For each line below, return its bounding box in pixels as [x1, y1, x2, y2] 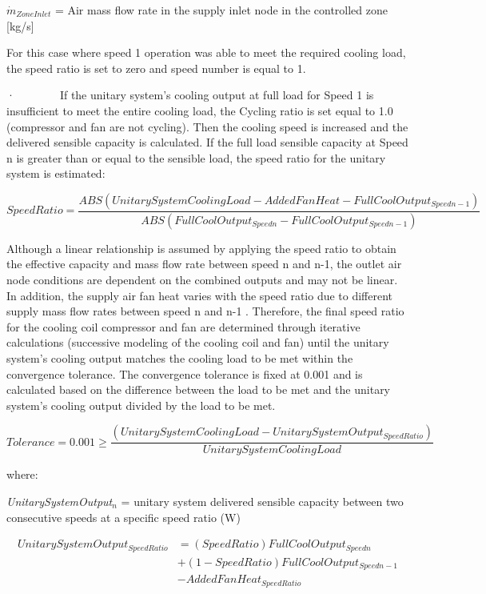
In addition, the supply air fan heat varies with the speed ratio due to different [6, 287, 393, 303]
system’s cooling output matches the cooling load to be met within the [6, 349, 353, 366]
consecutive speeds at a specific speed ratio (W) [6, 508, 241, 525]
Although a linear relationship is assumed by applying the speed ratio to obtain [6, 239, 396, 256]
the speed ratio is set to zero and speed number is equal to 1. [6, 59, 306, 76]
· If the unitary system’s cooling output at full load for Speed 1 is [6, 86, 374, 103]
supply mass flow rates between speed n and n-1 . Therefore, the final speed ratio [6, 303, 404, 319]
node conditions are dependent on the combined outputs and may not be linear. [6, 271, 398, 287]
